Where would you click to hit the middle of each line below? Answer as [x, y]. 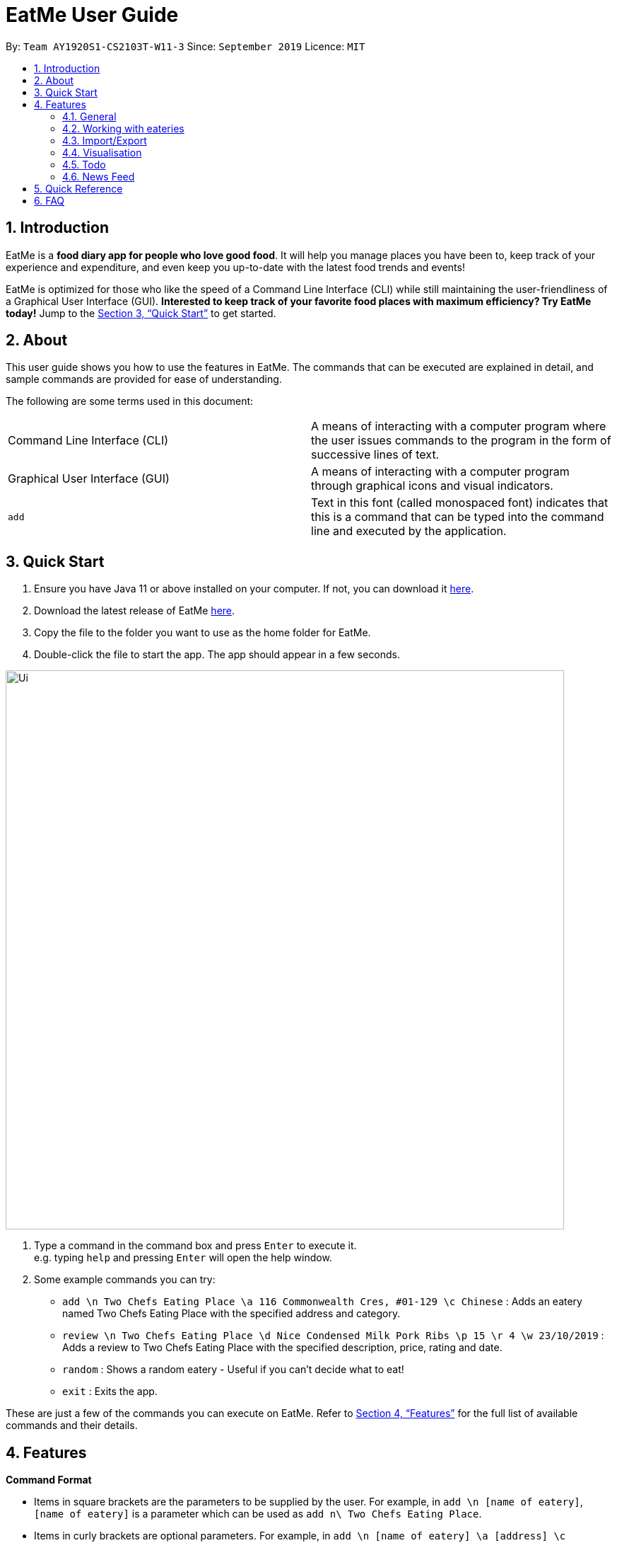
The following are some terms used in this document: [130, 401]
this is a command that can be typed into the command [458, 517]
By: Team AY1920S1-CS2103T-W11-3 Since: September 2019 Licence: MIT [186, 46]
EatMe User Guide [92, 15]
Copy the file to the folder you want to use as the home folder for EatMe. [202, 633]
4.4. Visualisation [102, 152]
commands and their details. [72, 1426]
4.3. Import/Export [105, 140]
